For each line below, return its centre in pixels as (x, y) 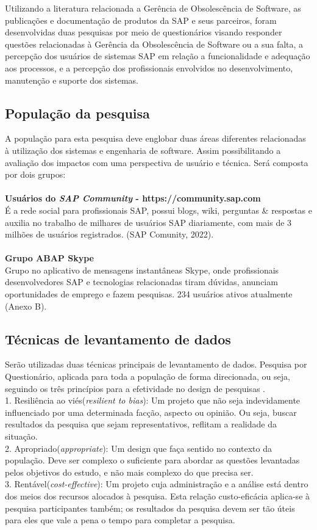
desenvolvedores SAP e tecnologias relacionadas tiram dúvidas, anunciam (141, 282)
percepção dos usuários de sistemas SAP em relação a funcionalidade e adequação (158, 56)
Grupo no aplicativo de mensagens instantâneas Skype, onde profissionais (142, 270)
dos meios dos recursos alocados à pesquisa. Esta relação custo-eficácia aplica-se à (158, 496)
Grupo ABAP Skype (49, 258)
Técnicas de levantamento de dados (118, 339)
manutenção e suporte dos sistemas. (72, 80)
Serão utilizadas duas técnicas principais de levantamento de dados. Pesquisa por (156, 364)
